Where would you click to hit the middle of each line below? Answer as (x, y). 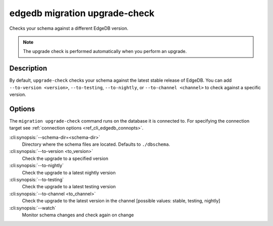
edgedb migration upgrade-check (82, 13)
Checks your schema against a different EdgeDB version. (69, 28)
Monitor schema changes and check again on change (78, 215)
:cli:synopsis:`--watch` (33, 208)
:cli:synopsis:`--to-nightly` (37, 165)
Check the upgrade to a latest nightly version (69, 173)
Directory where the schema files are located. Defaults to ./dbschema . (96, 144)
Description (28, 68)
